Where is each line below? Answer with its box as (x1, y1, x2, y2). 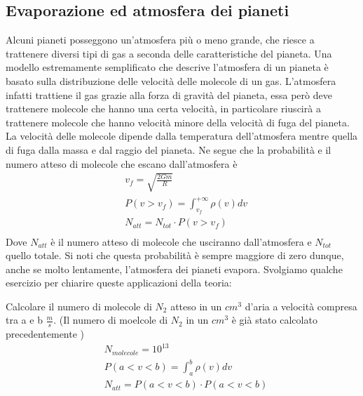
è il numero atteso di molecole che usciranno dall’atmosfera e (50, 234, 312, 249)
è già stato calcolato (231, 312, 317, 327)
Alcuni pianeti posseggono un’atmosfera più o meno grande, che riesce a (6, 32, 315, 47)
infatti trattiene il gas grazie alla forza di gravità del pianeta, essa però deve (6, 87, 332, 102)
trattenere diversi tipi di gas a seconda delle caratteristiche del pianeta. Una (6, 46, 332, 60)
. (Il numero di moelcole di (53, 312, 168, 327)
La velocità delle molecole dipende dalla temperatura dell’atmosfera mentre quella (6, 128, 358, 143)
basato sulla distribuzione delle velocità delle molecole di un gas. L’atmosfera (6, 73, 336, 88)
